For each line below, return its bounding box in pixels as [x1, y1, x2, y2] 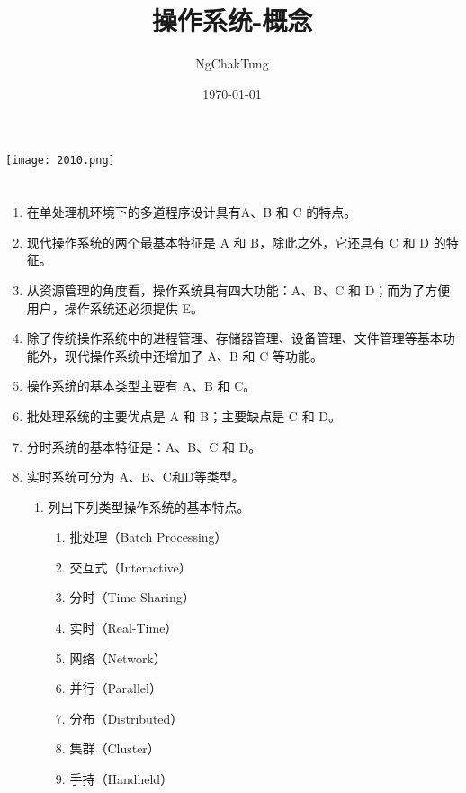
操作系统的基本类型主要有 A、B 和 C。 [26, 376, 256, 395]
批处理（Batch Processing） [69, 527, 228, 546]
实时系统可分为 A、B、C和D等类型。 [26, 467, 245, 486]
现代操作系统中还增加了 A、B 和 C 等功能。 [64, 346, 323, 365]
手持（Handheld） [69, 770, 174, 788]
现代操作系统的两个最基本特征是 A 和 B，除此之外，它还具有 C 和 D [26, 232, 429, 251]
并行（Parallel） [69, 679, 162, 698]
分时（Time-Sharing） [69, 588, 195, 607]
